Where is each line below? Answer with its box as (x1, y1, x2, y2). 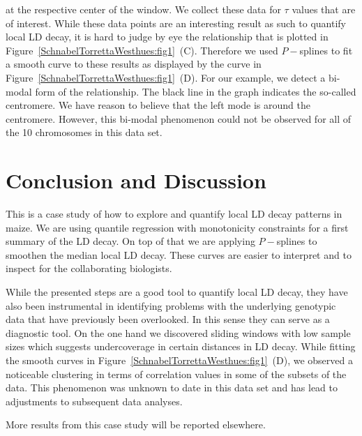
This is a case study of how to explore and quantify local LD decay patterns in (6, 206, 342, 221)
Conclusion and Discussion (6, 166, 266, 195)
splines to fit (299, 43, 353, 57)
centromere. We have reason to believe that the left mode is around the (6, 98, 310, 112)
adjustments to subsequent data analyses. (6, 393, 183, 408)
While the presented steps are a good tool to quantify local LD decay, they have (6, 285, 348, 299)
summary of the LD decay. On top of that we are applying (6, 234, 255, 248)
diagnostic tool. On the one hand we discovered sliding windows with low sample (6, 325, 351, 340)
